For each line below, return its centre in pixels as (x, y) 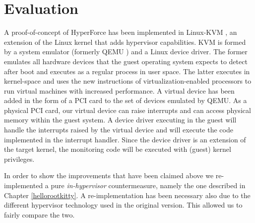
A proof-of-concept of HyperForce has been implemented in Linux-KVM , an (121, 32)
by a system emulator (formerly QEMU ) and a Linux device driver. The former (126, 52)
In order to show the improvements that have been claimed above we (109, 175)
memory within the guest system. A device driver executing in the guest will (120, 120)
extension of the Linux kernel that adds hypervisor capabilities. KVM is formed (125, 42)
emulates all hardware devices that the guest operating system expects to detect (126, 61)
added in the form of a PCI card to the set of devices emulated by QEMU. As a (126, 100)
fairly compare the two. (39, 214)
